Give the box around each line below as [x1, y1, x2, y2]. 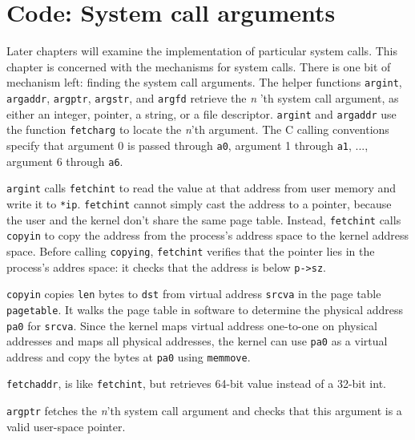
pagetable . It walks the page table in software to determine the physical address [6, 301, 404, 317]
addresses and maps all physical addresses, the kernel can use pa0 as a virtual [6, 333, 388, 349]
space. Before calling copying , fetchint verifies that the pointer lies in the [6, 242, 375, 259]
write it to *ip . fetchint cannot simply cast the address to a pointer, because [6, 195, 392, 212]
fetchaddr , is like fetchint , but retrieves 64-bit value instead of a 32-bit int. [6, 375, 386, 392]
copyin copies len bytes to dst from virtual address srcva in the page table [6, 285, 381, 302]
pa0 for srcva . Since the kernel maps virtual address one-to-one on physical [6, 317, 377, 333]
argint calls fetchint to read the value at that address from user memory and [6, 180, 397, 196]
